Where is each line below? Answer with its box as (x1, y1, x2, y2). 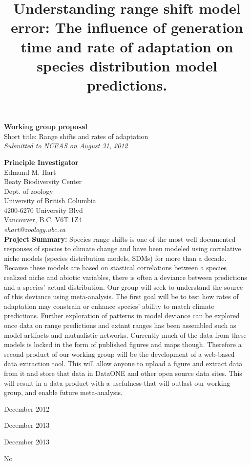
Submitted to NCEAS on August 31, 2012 (4, 140, 128, 151)
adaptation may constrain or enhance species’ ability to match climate (4, 301, 214, 311)
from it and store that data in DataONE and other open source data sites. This (4, 368, 242, 378)
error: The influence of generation (11, 17, 243, 37)
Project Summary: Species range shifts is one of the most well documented (4, 233, 236, 244)
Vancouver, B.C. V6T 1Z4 (4, 214, 82, 225)
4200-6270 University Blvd (4, 205, 83, 215)
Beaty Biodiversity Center (4, 176, 82, 186)
